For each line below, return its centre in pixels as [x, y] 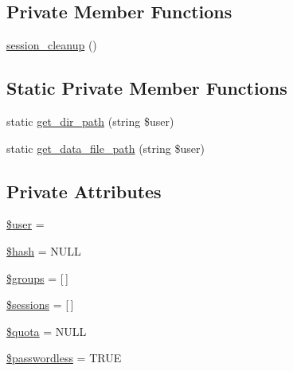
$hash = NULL [44, 250]
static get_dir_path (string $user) [90, 121]
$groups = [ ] [37, 277]
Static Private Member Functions [147, 88]
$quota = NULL [47, 331]
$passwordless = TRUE [64, 358]
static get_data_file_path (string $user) [105, 148]
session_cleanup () [52, 45]
